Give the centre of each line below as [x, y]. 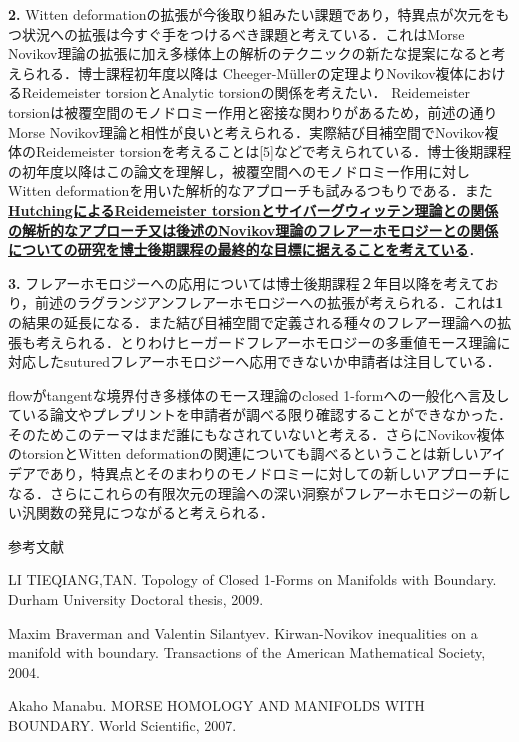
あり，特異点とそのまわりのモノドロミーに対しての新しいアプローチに [280, 473]
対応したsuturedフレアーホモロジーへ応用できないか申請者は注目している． [254, 361]
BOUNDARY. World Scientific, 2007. [122, 725]
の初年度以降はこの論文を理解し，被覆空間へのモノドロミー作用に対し [239, 170]
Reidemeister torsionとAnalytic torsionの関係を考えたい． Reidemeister [246, 92]
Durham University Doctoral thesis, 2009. [136, 599]
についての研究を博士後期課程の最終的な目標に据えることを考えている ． [245, 249]
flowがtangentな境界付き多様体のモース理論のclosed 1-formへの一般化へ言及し [259, 394]
